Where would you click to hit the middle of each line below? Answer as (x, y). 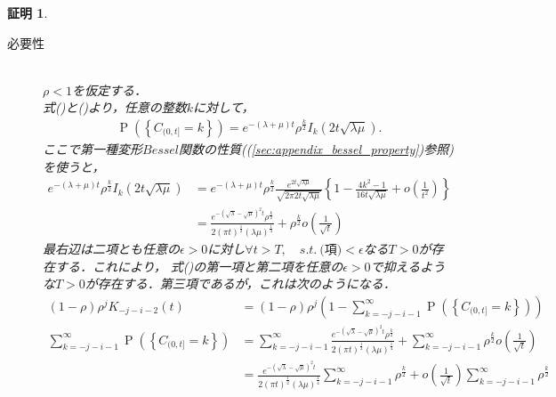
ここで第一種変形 (93, 149)
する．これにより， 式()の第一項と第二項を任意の (199, 266)
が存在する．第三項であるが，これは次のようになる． (240, 284)
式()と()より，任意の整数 (115, 107)
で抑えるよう (408, 266)
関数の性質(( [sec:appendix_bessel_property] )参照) (316, 149)
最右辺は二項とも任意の (111, 249)
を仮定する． (109, 89)
